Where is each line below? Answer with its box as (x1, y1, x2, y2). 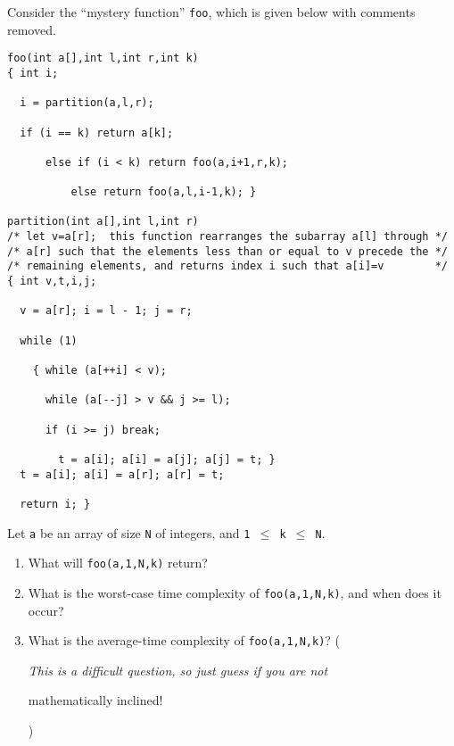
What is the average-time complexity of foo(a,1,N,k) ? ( (28, 631, 341, 650)
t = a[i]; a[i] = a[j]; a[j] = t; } (58, 452, 276, 466)
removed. (7, 20, 56, 38)
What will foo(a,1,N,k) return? (28, 553, 208, 572)
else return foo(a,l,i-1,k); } (70, 186, 257, 199)
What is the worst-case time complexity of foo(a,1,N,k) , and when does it (28, 583, 442, 601)
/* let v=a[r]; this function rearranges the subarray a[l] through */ (7, 230, 448, 244)
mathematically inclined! (28, 691, 163, 709)
